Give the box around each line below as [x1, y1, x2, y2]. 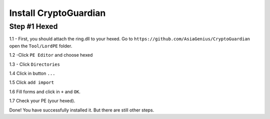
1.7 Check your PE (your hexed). [9, 98, 75, 104]
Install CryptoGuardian [9, 7, 106, 18]
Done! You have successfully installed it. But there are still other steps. [9, 107, 154, 113]
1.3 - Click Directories [9, 61, 60, 67]
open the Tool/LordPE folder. [9, 43, 72, 49]
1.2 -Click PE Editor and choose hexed [9, 52, 93, 58]
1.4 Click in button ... [9, 70, 55, 76]
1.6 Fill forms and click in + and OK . [9, 89, 81, 95]
